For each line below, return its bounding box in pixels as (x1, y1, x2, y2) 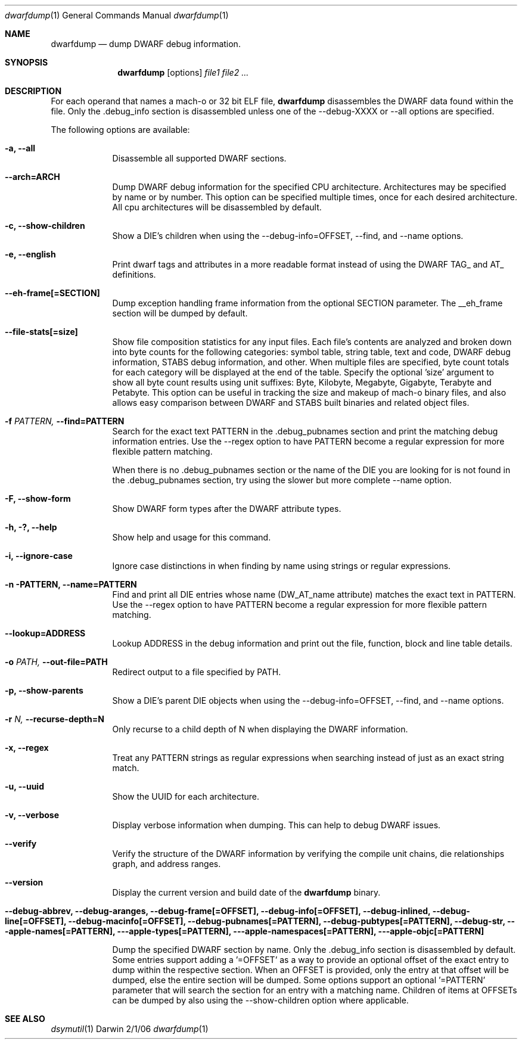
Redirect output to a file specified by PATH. (112, 667, 281, 677)
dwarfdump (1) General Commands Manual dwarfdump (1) (5, 10, 229, 20)
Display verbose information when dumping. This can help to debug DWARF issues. (112, 820, 441, 830)
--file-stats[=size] (5, 327, 78, 337)
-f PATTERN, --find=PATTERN (5, 416, 125, 426)
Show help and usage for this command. (112, 532, 271, 542)
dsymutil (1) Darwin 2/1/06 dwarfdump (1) (51, 1024, 209, 1034)
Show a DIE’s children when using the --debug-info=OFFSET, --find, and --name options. (112, 231, 464, 241)
